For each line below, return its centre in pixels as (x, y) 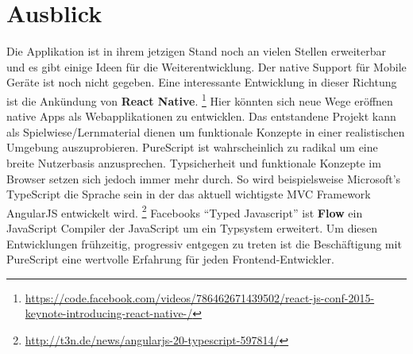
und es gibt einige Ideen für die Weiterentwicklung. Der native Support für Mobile (206, 66)
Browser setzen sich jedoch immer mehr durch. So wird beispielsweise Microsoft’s (204, 178)
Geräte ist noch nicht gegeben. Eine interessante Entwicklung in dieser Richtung (202, 82)
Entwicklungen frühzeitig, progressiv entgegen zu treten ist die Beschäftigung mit (204, 243)
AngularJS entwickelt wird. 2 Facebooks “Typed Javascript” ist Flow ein (185, 211)
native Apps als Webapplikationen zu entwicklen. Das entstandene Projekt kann (201, 116)
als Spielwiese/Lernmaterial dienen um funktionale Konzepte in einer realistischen (206, 131)
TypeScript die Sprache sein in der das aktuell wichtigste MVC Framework (189, 194)
